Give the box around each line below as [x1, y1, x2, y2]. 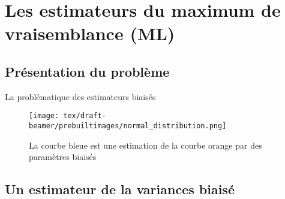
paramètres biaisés [29, 150, 97, 163]
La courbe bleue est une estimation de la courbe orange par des [29, 138, 262, 151]
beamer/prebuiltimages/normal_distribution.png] [29, 122, 227, 131]
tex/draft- [63, 111, 106, 120]
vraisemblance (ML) [5, 21, 175, 46]
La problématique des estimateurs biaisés [5, 90, 156, 102]
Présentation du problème [5, 62, 170, 80]
